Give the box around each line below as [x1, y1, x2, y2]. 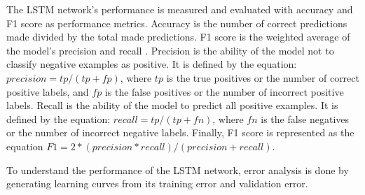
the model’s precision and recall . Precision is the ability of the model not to [6, 43, 334, 57]
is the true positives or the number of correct [166, 70, 359, 85]
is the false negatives [261, 111, 350, 126]
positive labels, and [6, 84, 89, 99]
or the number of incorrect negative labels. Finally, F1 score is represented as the [6, 125, 354, 140]
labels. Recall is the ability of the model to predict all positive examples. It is [6, 98, 338, 113]
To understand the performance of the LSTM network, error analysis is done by [6, 162, 349, 177]
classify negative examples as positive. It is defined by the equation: [6, 57, 297, 71]
